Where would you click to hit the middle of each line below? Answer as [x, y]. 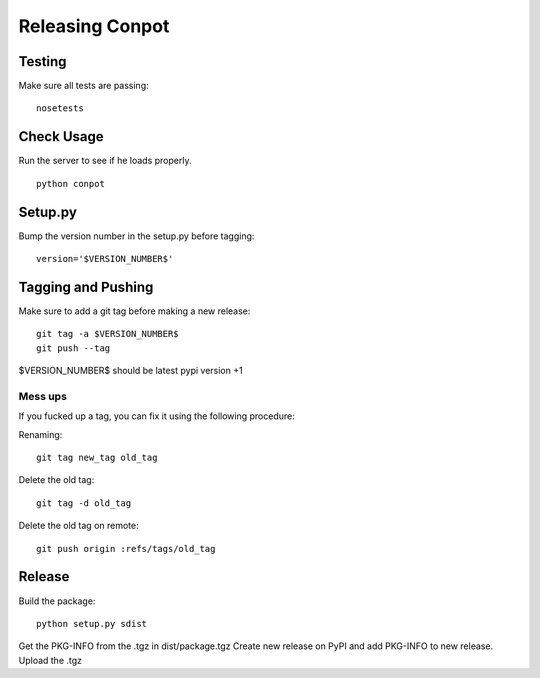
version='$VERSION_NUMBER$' [105, 259]
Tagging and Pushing [86, 286]
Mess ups [42, 396]
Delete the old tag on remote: [78, 526]
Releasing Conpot [94, 26]
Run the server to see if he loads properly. [105, 161]
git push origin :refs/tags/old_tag [126, 548]
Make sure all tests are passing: [83, 86]
